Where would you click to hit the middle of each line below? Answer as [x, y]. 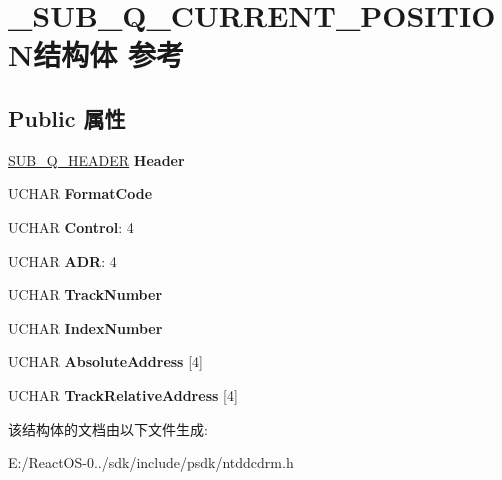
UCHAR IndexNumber [85, 327]
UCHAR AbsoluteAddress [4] [105, 361]
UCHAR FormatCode [80, 193]
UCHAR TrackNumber [85, 294]
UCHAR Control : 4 [71, 226]
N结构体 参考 [96, 54]
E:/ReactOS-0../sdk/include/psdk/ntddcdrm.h [151, 462]
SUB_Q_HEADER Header [96, 159]
